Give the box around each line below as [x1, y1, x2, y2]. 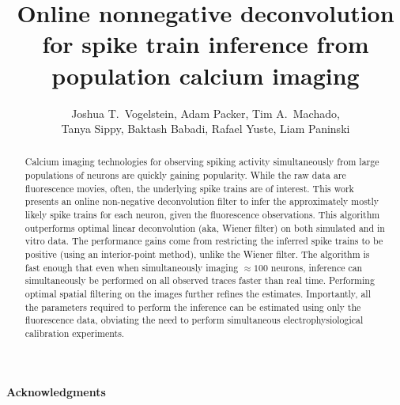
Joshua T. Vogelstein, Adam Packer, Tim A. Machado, [71, 104, 340, 121]
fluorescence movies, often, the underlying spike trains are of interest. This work [25, 181, 354, 195]
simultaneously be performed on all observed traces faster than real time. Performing [25, 274, 375, 287]
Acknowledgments [6, 383, 106, 399]
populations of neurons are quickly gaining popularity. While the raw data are [25, 168, 346, 182]
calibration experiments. [25, 327, 125, 340]
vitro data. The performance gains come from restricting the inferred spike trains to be [25, 234, 383, 248]
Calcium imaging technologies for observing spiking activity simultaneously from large [25, 155, 379, 168]
